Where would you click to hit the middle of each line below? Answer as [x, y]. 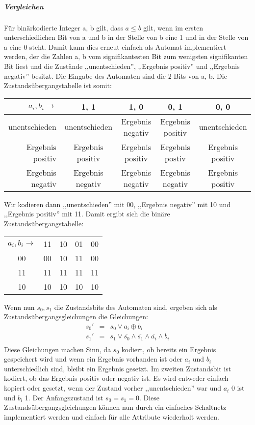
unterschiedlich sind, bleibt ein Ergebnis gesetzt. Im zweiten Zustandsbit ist [118, 368]
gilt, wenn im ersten [173, 27]
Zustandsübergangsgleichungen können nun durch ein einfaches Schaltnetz [115, 407]
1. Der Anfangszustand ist [64, 397]
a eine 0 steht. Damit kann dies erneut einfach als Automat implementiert [115, 46]
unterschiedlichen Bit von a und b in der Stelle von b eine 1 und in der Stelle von [126, 37]
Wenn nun [19, 307]
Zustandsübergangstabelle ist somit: [58, 85]
